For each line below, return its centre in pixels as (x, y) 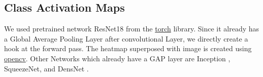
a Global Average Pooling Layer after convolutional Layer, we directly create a (126, 38)
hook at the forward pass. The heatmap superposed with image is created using (128, 48)
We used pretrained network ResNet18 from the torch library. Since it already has (132, 29)
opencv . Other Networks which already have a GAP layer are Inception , (117, 58)
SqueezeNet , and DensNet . (46, 68)
